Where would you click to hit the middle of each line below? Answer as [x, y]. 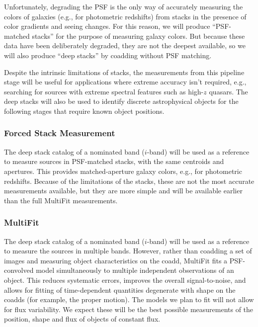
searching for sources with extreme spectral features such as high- [104, 91]
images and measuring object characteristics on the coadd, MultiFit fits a [116, 260]
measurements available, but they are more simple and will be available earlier [123, 191]
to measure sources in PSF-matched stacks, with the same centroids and [114, 161]
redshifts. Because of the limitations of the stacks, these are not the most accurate [129, 181]
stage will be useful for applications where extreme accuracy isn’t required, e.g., [125, 82]
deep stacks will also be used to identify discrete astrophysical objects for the [121, 101]
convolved [19, 270]
